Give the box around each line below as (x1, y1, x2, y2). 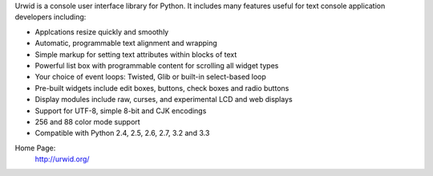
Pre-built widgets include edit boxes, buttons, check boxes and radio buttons (34, 83, 289, 92)
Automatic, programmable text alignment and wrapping (34, 39, 218, 48)
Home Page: (14, 143, 56, 153)
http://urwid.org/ (34, 154, 90, 164)
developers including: (14, 12, 87, 22)
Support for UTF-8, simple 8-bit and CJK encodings (34, 105, 207, 116)
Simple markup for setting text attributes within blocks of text (34, 49, 237, 59)
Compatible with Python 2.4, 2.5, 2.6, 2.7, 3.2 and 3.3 (34, 129, 210, 138)
